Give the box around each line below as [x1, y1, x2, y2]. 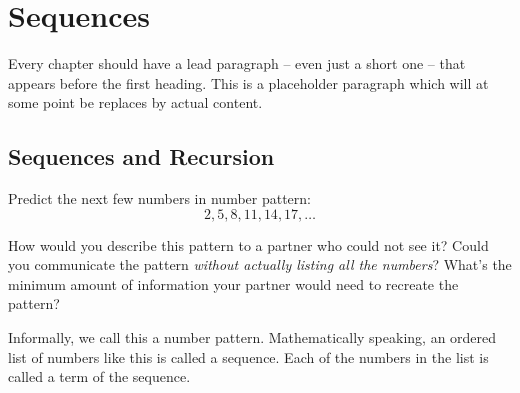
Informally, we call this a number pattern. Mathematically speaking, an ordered [8, 327, 497, 348]
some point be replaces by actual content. [8, 92, 263, 113]
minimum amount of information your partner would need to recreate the [8, 273, 459, 294]
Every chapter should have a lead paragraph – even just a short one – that [8, 53, 466, 74]
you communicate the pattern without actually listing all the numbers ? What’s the [8, 254, 512, 275]
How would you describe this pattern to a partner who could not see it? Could [8, 234, 489, 255]
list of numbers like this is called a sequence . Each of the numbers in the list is [8, 346, 489, 367]
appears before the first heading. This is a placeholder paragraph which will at [8, 72, 489, 93]
